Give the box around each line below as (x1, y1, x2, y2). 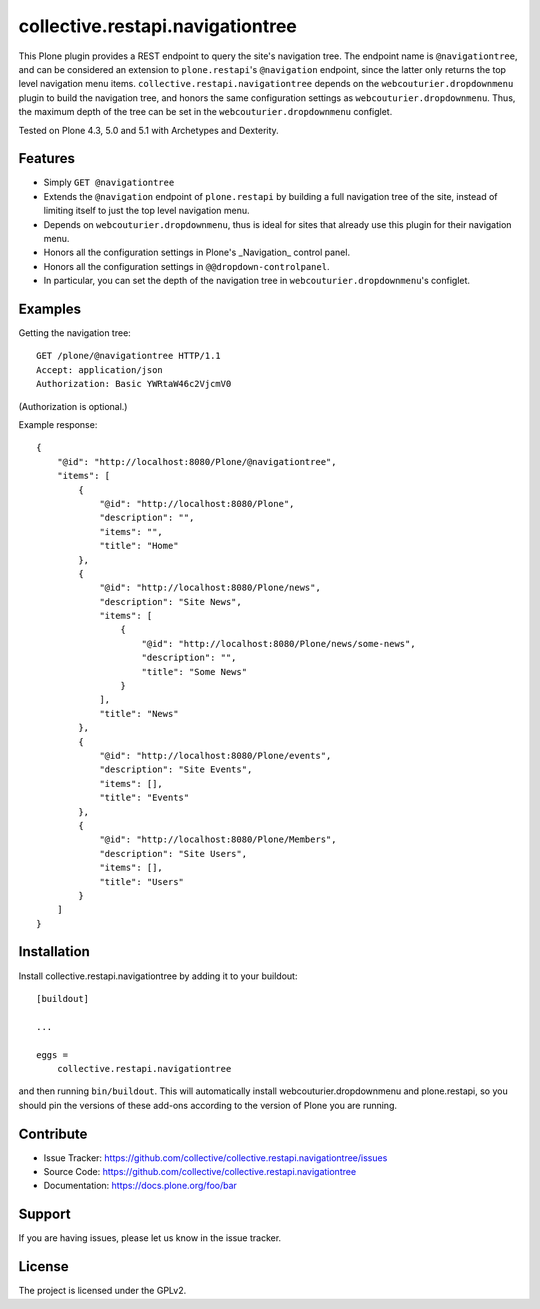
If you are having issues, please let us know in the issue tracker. (18, 1232, 282, 1244)
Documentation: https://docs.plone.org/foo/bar (43, 1180, 237, 1192)
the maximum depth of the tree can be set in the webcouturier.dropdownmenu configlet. (18, 106, 393, 118)
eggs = (36, 1049, 69, 1060)
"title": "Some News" (141, 666, 248, 677)
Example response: (18, 419, 98, 430)
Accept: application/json (36, 364, 164, 375)
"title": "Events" (99, 792, 190, 804)
